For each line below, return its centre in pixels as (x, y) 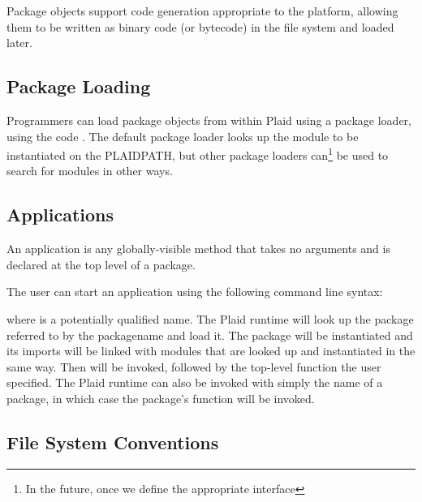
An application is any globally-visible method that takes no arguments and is (198, 249)
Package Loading (79, 86)
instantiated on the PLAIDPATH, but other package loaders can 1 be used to (198, 154)
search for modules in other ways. (90, 171)
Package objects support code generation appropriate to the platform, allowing (202, 11)
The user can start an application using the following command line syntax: (195, 292)
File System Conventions (113, 442)
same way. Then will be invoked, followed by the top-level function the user (194, 366)
